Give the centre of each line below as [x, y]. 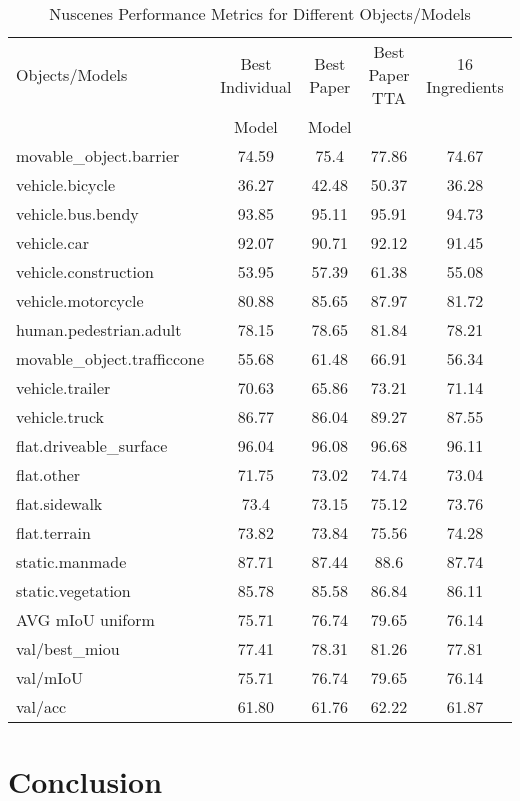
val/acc [41, 706]
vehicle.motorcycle [80, 300]
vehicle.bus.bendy [77, 213]
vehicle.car [52, 242]
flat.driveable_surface [92, 445]
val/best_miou [68, 648]
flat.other [48, 474]
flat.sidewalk [59, 503]
